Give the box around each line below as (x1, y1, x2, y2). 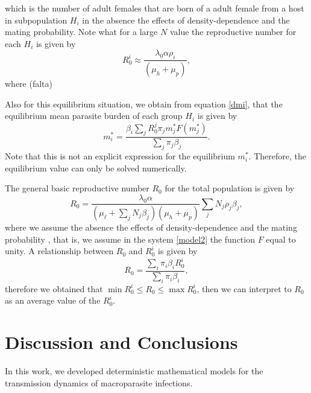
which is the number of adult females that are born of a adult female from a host (5, 2, 304, 14)
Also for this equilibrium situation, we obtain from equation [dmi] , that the (5, 97, 283, 110)
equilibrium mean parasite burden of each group (5, 109, 183, 122)
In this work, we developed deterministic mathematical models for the (5, 365, 263, 377)
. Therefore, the (248, 150, 306, 162)
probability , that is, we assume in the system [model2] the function (5, 232, 255, 245)
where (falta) (5, 77, 52, 90)
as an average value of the (5, 294, 101, 307)
